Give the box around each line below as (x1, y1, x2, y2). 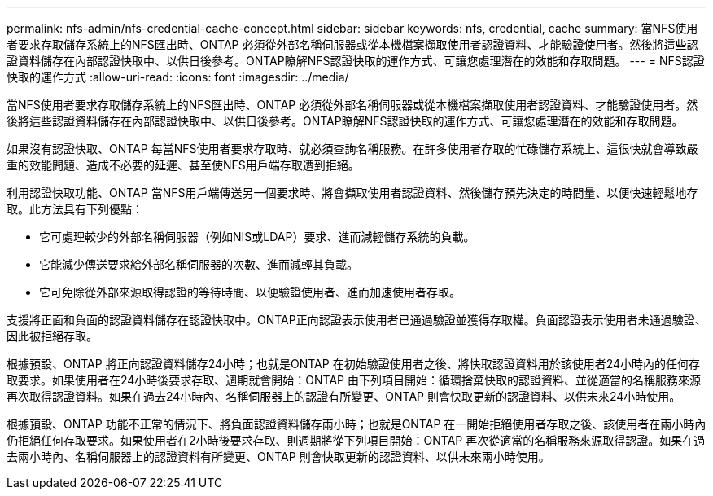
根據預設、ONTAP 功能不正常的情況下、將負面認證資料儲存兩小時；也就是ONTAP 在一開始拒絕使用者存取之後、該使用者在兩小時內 (7, 417, 706, 431)
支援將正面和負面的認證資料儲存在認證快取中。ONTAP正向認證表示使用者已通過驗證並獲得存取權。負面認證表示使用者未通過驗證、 (7, 313, 706, 327)
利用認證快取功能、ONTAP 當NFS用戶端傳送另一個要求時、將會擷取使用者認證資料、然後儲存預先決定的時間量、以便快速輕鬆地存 (7, 186, 698, 200)
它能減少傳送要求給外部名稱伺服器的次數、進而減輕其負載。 (39, 257, 358, 271)
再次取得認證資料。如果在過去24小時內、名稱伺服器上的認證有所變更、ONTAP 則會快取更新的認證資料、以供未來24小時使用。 (7, 389, 681, 403)
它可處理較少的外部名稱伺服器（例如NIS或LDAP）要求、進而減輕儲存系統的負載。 (39, 230, 475, 244)
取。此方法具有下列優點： (7, 202, 143, 216)
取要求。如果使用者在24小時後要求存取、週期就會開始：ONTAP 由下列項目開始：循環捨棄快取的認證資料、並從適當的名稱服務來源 (7, 373, 701, 387)
